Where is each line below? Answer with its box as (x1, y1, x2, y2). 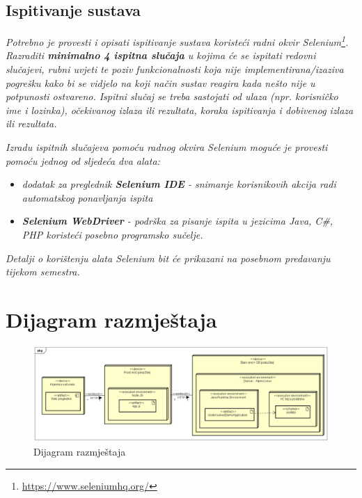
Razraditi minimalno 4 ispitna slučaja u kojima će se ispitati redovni (6, 48, 316, 63)
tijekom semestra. (6, 264, 80, 279)
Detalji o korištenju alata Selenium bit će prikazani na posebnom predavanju (6, 250, 331, 265)
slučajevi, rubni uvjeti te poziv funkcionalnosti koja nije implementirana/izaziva (6, 62, 344, 77)
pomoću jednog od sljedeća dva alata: (6, 153, 160, 168)
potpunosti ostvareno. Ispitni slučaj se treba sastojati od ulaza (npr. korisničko (6, 89, 338, 104)
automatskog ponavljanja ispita (22, 190, 153, 204)
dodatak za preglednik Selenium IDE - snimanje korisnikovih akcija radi (22, 177, 336, 191)
